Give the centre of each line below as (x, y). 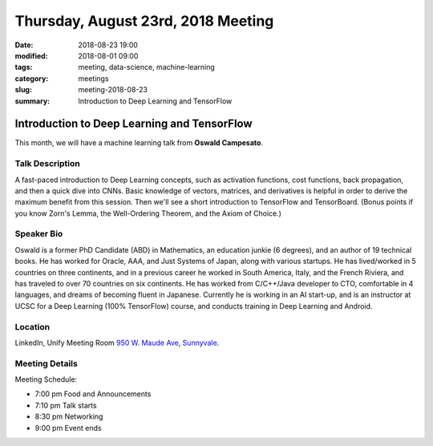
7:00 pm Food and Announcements (93, 394)
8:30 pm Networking (69, 416)
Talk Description (47, 164)
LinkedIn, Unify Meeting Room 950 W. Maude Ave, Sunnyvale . (117, 343)
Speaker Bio (39, 234)
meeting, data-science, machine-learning (147, 67)
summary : (32, 101)
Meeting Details (46, 363)
